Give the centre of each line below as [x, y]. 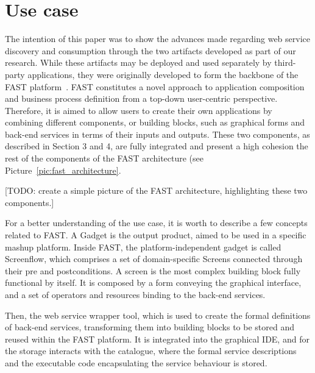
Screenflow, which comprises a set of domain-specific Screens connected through [154, 259]
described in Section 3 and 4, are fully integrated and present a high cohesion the [157, 146]
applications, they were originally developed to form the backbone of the [163, 74]
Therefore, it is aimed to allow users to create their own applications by [139, 110]
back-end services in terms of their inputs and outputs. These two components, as [157, 134]
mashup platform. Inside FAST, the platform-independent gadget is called [143, 247]
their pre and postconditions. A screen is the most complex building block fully [153, 270]
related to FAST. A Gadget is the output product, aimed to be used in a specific [156, 235]
